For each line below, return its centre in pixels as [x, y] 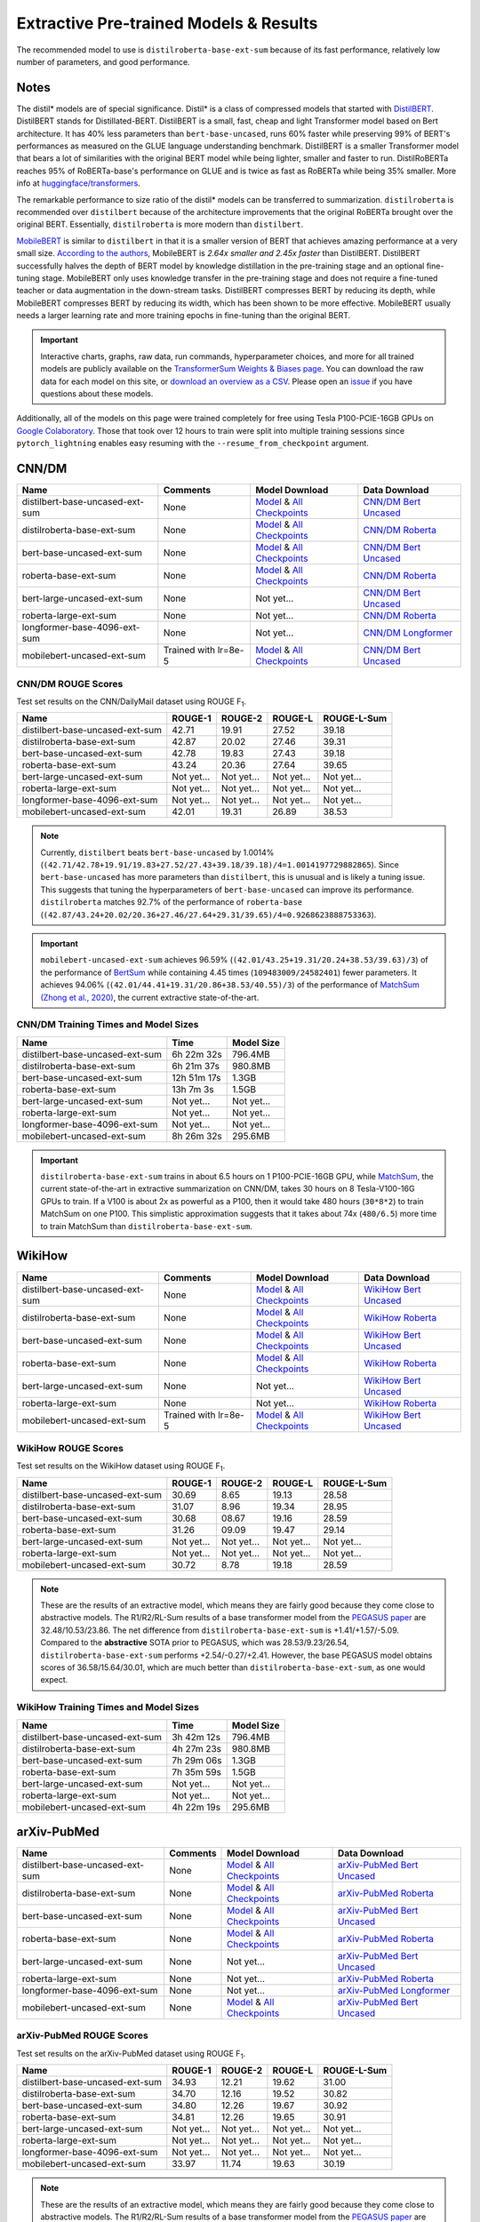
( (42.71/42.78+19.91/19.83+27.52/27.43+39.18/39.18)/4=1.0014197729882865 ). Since [220, 865]
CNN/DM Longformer [408, 633]
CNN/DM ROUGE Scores [70, 683]
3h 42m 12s [196, 1737]
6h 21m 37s [196, 1066]
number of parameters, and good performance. [103, 61]
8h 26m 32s [197, 1136]
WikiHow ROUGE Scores [70, 1448]
